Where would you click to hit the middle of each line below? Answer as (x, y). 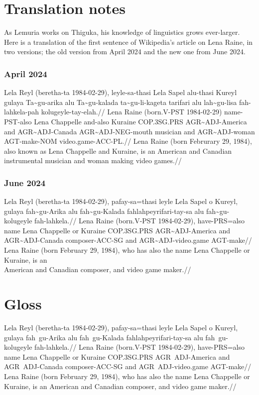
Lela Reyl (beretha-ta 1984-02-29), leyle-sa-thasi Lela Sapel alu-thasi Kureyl (121, 92)
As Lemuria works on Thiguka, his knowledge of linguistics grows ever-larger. (122, 32)
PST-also (18, 121)
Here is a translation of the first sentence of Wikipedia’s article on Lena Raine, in (129, 42)
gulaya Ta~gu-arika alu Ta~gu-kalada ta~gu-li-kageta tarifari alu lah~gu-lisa (121, 102)
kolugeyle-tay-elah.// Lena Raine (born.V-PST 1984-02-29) (131, 112)
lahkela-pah (22, 112)
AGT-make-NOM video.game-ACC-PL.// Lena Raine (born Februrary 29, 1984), (128, 141)
